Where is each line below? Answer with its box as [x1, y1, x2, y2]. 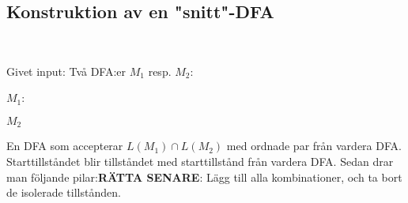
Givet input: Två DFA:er [6, 62, 127, 79]
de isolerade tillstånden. [6, 184, 121, 201]
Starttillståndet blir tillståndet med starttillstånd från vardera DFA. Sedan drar [6, 153, 394, 170]
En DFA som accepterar [6, 137, 123, 154]
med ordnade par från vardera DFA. [226, 137, 402, 154]
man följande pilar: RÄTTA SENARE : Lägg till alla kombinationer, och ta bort [6, 168, 402, 185]
